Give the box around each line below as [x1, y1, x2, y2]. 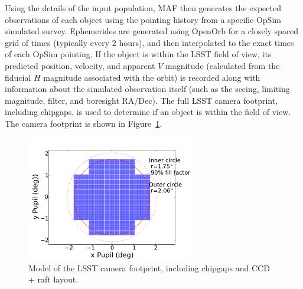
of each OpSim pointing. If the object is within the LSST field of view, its [5, 48, 272, 60]
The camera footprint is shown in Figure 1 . [5, 117, 162, 129]
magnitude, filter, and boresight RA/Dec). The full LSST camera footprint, [5, 94, 278, 106]
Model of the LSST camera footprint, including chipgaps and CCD [28, 261, 270, 274]
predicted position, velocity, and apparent [5, 59, 155, 71]
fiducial [5, 71, 31, 83]
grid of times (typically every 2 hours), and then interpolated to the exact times [5, 36, 294, 48]
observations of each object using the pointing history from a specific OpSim [5, 13, 281, 25]
